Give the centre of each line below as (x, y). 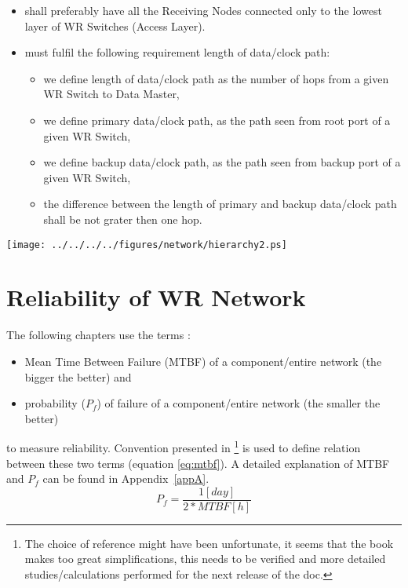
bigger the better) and (78, 376)
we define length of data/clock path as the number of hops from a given (216, 78)
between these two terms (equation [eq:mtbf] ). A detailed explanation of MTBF (198, 463)
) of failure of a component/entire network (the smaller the (239, 403)
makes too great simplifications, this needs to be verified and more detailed (205, 559)
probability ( (55, 403)
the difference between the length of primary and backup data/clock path (220, 204)
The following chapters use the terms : (98, 335)
